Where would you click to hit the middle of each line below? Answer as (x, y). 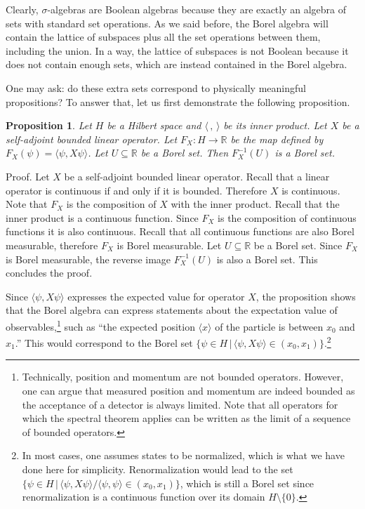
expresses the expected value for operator (156, 296)
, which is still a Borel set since (247, 483)
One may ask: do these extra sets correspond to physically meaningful (156, 87)
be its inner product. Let (275, 125)
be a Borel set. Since (298, 245)
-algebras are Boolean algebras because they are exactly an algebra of (197, 9)
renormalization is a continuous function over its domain (144, 497)
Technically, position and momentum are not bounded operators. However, (183, 377)
